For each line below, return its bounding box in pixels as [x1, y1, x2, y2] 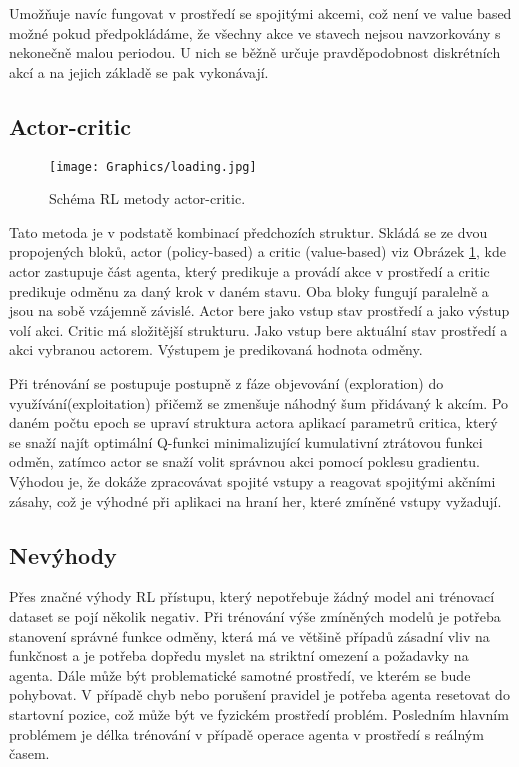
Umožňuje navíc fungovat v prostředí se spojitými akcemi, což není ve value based [9, 3, 512, 23]
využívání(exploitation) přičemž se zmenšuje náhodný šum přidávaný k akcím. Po [9, 392, 509, 413]
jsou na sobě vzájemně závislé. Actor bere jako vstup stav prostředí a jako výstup [9, 300, 510, 321]
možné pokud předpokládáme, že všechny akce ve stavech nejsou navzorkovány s [9, 22, 501, 43]
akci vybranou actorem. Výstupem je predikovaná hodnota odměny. [9, 339, 423, 360]
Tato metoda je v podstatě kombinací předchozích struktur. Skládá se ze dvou [9, 221, 488, 242]
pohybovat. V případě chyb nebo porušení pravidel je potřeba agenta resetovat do [9, 684, 510, 705]
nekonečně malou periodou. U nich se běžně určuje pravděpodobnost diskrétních [9, 42, 501, 63]
